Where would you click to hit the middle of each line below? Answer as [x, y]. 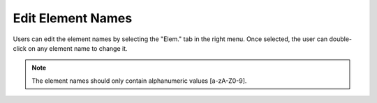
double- [341, 39]
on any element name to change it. [78, 48]
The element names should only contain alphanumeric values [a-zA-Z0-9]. [139, 81]
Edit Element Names [73, 18]
